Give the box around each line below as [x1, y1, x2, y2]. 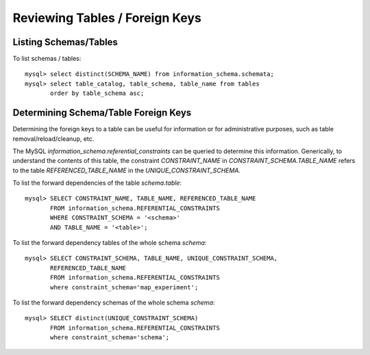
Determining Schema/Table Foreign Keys [12, 107, 192, 119]
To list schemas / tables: [12, 55, 82, 63]
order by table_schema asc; [50, 90, 145, 97]
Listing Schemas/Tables [12, 36, 118, 48]
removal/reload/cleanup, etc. [12, 134, 95, 143]
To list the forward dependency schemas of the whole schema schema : [12, 298, 215, 306]
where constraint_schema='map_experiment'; [50, 283, 199, 291]
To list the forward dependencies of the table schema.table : [12, 179, 182, 187]
